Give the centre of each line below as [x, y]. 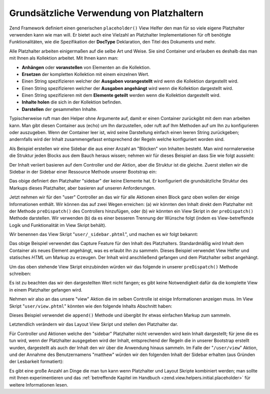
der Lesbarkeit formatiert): [36, 361]
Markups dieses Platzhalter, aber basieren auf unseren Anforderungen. [82, 188]
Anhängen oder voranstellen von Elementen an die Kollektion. [86, 67]
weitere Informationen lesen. [39, 384]
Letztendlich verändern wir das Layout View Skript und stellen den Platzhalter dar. [94, 324]
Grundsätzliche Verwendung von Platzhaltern [106, 13]
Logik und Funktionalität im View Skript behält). [58, 225]
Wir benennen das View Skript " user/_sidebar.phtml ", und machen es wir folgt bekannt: [104, 234]
